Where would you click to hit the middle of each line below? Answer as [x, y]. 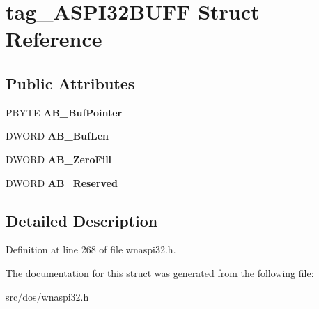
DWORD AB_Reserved [62, 182]
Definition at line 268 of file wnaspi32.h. [91, 249]
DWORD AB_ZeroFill [59, 159]
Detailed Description [82, 220]
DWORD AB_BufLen [57, 136]
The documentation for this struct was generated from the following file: [160, 272]
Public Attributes [70, 83]
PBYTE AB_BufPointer [64, 112]
